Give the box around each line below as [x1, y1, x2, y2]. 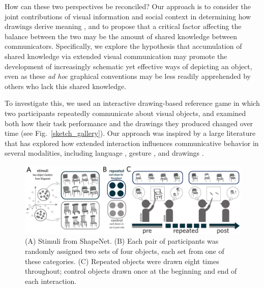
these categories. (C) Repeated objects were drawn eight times [25, 255, 219, 266]
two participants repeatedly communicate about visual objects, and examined [5, 107, 246, 118]
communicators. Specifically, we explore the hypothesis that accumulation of [5, 41, 242, 51]
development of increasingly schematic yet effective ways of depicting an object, [5, 61, 252, 71]
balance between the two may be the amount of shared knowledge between [5, 31, 238, 41]
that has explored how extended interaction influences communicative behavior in [5, 137, 259, 148]
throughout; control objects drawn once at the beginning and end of [25, 266, 237, 276]
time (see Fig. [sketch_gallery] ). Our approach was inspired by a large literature [5, 128, 256, 138]
